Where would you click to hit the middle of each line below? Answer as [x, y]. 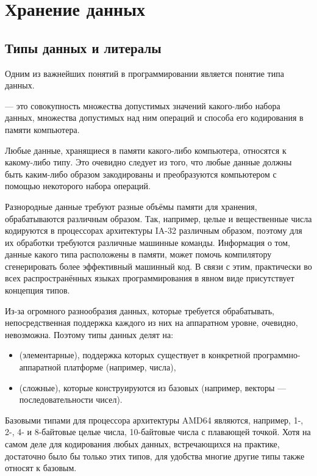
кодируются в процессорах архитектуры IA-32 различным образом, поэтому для [154, 230]
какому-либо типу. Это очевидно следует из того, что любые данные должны [148, 162]
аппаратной [40, 367]
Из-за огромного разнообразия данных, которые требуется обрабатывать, [140, 310]
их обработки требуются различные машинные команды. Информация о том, [148, 242]
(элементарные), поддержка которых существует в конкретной [135, 355]
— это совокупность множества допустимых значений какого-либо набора [143, 105]
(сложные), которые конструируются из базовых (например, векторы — [153, 387]
